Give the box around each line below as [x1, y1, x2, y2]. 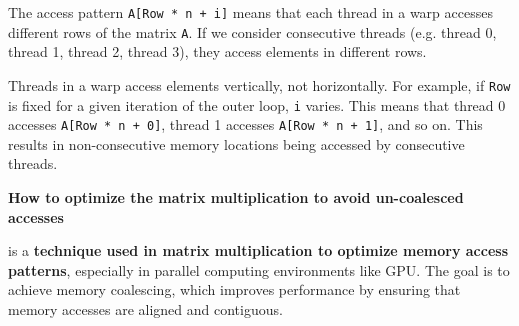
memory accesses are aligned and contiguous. [8, 299, 283, 320]
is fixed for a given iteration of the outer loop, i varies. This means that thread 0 [8, 94, 506, 115]
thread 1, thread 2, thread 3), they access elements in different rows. [8, 41, 427, 62]
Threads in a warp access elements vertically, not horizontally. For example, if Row [8, 74, 511, 95]
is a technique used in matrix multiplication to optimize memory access [8, 240, 509, 261]
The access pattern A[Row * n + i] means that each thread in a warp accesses [8, 2, 493, 22]
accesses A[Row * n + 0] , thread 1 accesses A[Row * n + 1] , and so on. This [8, 114, 483, 135]
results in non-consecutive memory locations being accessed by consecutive [8, 133, 465, 154]
